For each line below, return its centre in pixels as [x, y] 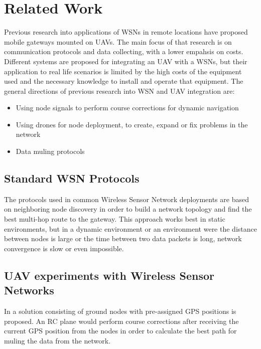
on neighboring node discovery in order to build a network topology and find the [128, 209]
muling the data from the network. [57, 340]
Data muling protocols [50, 151]
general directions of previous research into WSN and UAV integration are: [119, 91]
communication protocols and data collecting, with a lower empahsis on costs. [124, 51]
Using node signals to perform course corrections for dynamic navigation [127, 108]
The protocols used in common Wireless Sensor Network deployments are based [126, 199]
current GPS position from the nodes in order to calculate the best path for [120, 331]
